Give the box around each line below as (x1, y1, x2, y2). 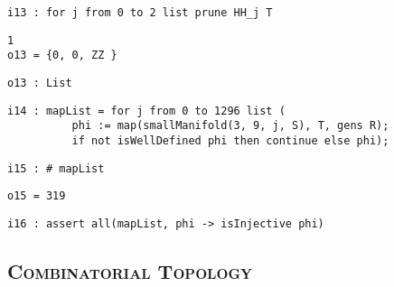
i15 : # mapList (7, 162, 105, 175)
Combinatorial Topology (7, 256, 253, 284)
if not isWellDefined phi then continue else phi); (71, 134, 389, 147)
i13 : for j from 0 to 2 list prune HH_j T (7, 6, 273, 19)
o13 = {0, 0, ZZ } (7, 49, 117, 62)
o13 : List (7, 76, 72, 89)
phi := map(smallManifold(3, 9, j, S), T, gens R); (71, 119, 389, 133)
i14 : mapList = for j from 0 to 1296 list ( (7, 104, 286, 117)
